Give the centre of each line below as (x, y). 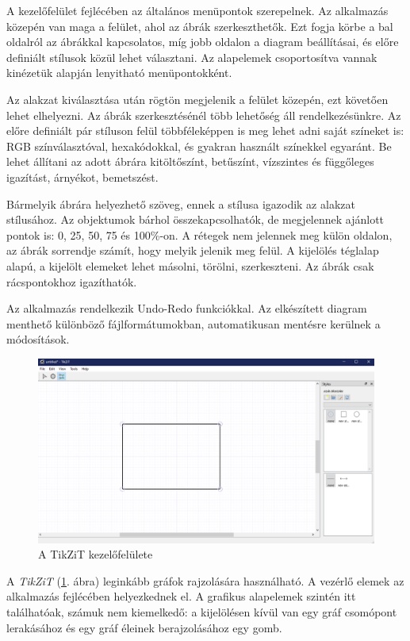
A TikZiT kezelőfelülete (96, 554)
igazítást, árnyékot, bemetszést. (82, 177)
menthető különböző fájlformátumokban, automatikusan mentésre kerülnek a (194, 323)
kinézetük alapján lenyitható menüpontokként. (119, 73)
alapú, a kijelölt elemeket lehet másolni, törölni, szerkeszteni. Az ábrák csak (190, 265)
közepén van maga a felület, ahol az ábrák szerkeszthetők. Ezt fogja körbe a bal (200, 26)
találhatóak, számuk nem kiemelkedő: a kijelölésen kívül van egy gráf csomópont (202, 611)
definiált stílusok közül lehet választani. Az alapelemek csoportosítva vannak (192, 57)
